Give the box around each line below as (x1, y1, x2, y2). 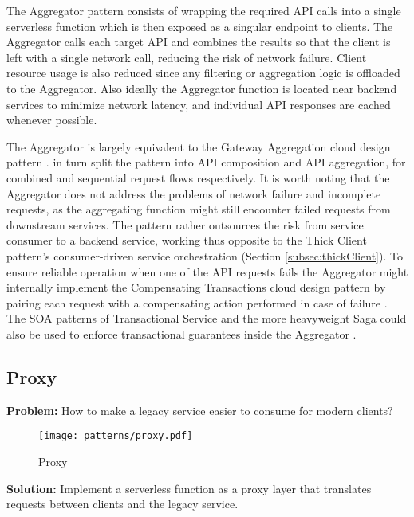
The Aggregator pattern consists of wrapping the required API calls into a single (6, 2, 401, 18)
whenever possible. (6, 112, 97, 128)
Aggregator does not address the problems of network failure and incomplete (6, 185, 381, 202)
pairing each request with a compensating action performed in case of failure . (6, 294, 388, 311)
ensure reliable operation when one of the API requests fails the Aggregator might (6, 263, 408, 280)
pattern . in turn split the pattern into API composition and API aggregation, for (6, 154, 406, 170)
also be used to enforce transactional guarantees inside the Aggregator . (6, 325, 357, 342)
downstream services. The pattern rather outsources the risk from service (6, 216, 364, 233)
